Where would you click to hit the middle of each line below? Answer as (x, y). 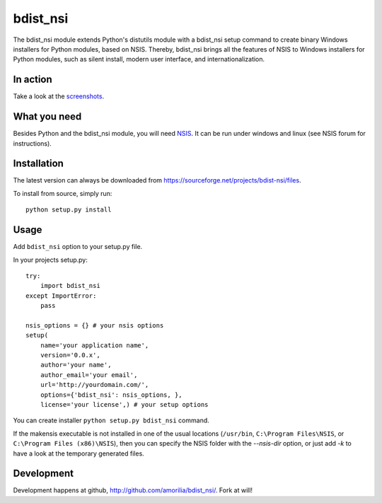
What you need (47, 117)
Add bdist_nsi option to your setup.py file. (78, 247)
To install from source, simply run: (63, 193)
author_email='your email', (89, 375)
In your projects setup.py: (50, 260)
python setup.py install (69, 210)
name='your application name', (94, 345)
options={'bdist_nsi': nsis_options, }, (111, 395)
